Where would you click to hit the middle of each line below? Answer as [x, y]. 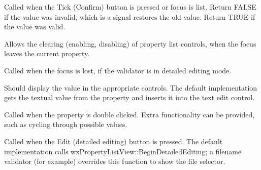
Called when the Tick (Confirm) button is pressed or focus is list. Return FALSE [130, 7]
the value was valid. [35, 27]
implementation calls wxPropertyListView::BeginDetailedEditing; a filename [123, 151]
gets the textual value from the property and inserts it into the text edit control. [129, 97]
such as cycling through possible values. [66, 124]
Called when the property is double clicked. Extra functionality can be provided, [129, 114]
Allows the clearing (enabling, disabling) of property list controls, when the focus [130, 43]
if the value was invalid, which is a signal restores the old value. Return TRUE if [130, 16]
